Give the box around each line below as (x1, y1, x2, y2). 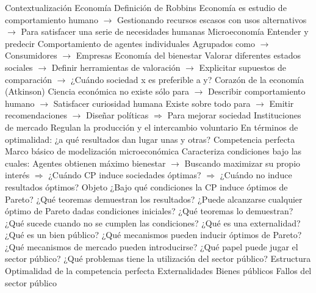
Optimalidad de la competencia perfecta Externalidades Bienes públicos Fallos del (5, 264, 312, 277)
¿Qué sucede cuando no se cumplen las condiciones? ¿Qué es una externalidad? (5, 216, 301, 229)
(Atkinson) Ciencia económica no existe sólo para (5, 85, 190, 98)
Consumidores (5, 49, 57, 62)
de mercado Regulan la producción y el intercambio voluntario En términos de (5, 120, 298, 133)
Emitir (269, 96, 294, 109)
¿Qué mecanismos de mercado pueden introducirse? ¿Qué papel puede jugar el (5, 240, 298, 253)
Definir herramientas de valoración (51, 60, 181, 73)
